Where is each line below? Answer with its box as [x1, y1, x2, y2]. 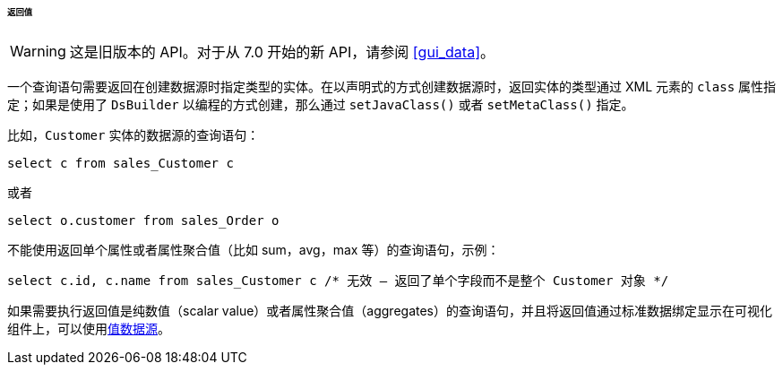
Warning [10, 41, 66, 60]
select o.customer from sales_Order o [7, 212, 280, 228]
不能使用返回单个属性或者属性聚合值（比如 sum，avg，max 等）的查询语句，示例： [7, 241, 500, 257]
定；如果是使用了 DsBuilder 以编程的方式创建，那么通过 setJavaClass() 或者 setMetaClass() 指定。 [7, 96, 634, 112]
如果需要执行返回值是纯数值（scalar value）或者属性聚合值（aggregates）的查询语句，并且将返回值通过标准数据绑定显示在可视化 [7, 302, 773, 318]
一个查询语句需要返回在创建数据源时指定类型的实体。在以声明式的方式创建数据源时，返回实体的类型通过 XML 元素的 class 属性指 [7, 78, 777, 94]
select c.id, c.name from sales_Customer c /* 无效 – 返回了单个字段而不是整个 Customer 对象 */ [7, 273, 669, 288]
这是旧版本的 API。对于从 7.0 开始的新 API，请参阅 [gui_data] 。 [69, 42, 495, 61]
